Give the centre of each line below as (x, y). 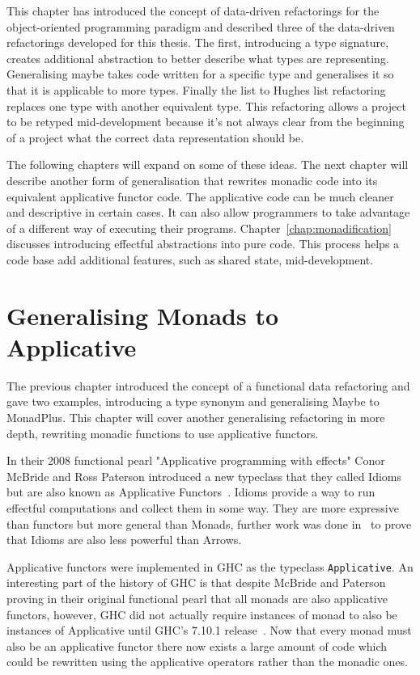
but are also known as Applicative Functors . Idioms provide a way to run (191, 492)
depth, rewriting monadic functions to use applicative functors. (163, 433)
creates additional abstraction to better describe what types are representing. (198, 58)
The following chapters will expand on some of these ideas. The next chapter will (208, 165)
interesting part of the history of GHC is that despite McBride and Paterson (196, 582)
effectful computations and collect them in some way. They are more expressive (203, 507)
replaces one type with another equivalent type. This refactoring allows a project (206, 105)
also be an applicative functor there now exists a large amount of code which (197, 645)
